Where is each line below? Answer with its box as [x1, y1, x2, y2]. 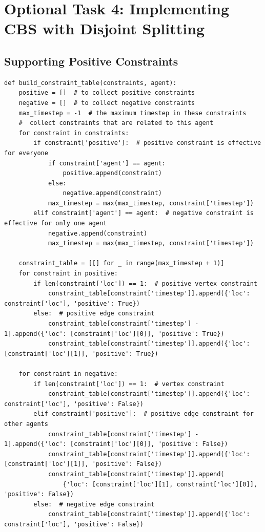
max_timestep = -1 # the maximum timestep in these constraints [18, 109, 247, 117]
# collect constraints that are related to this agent [18, 119, 214, 127]
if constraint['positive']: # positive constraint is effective [33, 139, 261, 147]
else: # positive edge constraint [33, 310, 155, 317]
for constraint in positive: [18, 270, 118, 278]
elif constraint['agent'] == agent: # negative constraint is [33, 209, 254, 217]
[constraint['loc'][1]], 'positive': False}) [4, 460, 162, 468]
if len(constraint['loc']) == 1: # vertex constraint [33, 380, 225, 388]
